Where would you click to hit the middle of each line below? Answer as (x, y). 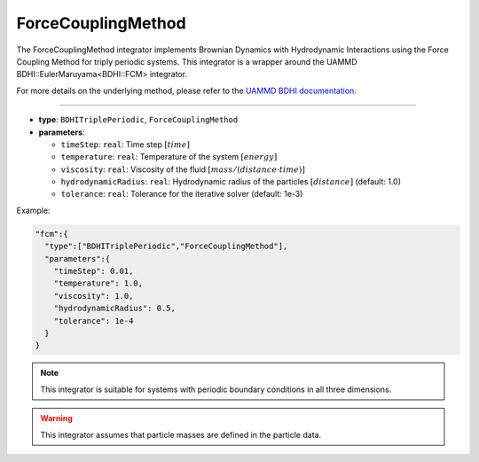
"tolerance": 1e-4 (94, 321)
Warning (56, 419)
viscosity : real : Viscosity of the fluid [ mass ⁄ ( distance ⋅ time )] (183, 169)
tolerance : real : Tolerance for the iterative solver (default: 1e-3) (182, 194)
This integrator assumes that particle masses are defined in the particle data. (181, 435)
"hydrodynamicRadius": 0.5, (115, 309)
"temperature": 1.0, (98, 283)
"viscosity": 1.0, (94, 296)
